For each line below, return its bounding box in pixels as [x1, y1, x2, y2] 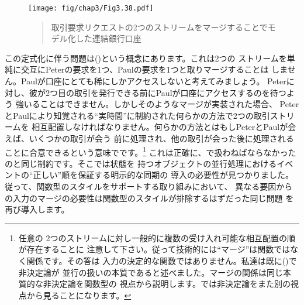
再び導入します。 [5, 203, 70, 215]
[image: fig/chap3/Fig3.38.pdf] [28, 4, 154, 12]
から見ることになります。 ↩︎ [26, 289, 132, 301]
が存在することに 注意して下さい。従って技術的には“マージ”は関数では [18, 243, 291, 255]
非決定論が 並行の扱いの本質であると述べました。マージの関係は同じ [18, 266, 284, 278]
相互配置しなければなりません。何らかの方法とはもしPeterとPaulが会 [32, 121, 296, 133]
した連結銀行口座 [75, 32, 141, 44]
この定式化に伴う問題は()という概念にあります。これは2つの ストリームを [5, 52, 287, 64]
